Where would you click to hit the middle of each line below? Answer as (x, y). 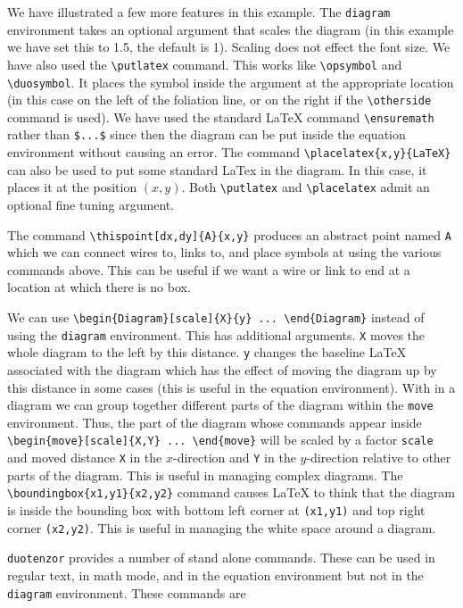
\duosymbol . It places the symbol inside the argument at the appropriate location (231, 82)
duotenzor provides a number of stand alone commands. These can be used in (221, 558)
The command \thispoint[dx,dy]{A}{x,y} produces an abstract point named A (229, 234)
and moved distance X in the (85, 458)
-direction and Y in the (234, 458)
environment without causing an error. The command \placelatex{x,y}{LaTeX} (229, 152)
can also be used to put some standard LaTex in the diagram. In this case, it (217, 169)
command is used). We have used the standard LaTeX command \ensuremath (221, 117)
